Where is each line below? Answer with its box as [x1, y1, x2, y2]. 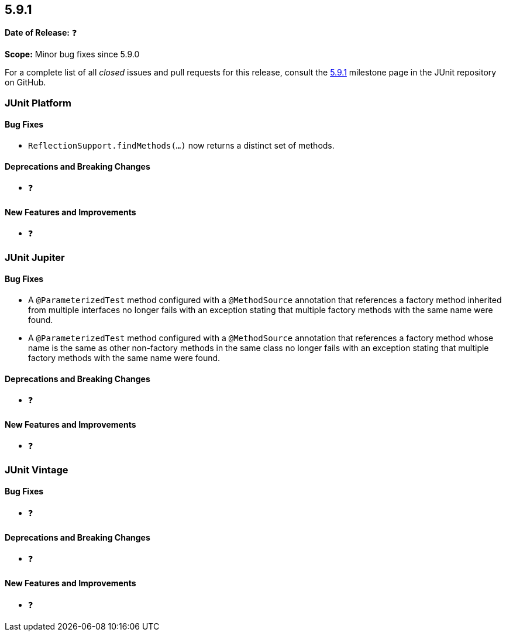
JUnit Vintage [5, 463, 68, 476]
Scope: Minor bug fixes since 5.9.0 [5, 49, 140, 60]
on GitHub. [5, 77, 46, 88]
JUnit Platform [5, 97, 71, 109]
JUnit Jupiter [5, 251, 65, 263]
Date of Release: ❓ [5, 27, 77, 38]
